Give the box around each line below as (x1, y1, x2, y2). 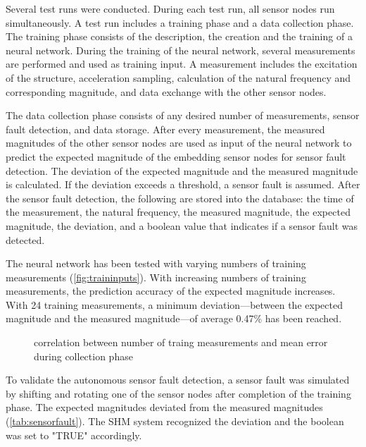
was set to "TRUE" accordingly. (6, 427, 142, 442)
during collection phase (34, 348, 133, 363)
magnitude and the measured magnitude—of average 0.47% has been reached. (6, 311, 342, 326)
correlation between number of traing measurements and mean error (34, 335, 328, 350)
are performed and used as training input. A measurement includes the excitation (6, 56, 358, 71)
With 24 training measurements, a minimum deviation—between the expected (6, 297, 343, 312)
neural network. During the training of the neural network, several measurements (6, 42, 355, 57)
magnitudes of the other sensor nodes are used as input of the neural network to (6, 135, 352, 150)
